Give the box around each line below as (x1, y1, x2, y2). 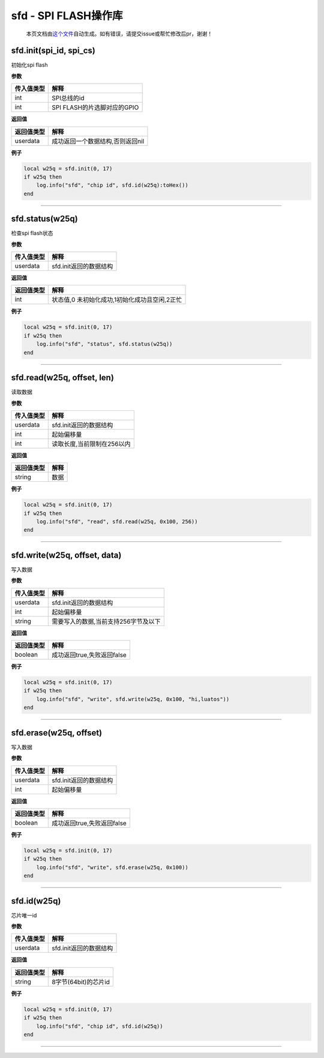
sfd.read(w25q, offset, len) (11, 372, 114, 383)
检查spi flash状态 (11, 230, 53, 237)
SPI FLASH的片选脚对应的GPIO (52, 103, 139, 112)
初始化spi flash (11, 61, 48, 68)
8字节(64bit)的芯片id (52, 977, 110, 986)
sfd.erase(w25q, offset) (11, 728, 103, 738)
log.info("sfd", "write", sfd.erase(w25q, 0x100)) (36, 864, 188, 871)
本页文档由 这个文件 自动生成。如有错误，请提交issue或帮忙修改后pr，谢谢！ (26, 30, 213, 37)
